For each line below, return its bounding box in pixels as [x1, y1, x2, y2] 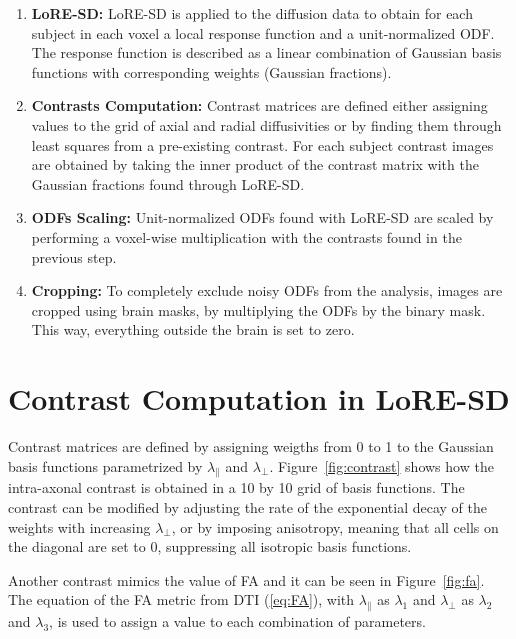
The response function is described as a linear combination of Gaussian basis [31, 42, 502, 63]
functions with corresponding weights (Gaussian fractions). [31, 61, 392, 82]
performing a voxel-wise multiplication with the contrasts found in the [31, 226, 462, 247]
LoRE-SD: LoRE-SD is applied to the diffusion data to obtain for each [31, 3, 473, 23]
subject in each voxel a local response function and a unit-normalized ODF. [31, 22, 495, 43]
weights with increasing [8, 516, 151, 537]
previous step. [31, 246, 117, 267]
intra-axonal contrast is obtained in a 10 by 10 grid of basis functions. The [8, 477, 465, 498]
